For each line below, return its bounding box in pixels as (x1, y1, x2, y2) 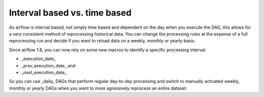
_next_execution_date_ (21, 69, 67, 75)
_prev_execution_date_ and (21, 62, 76, 68)
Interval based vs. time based (9, 7, 132, 18)
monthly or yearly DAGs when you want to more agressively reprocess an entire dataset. (9, 85, 188, 91)
